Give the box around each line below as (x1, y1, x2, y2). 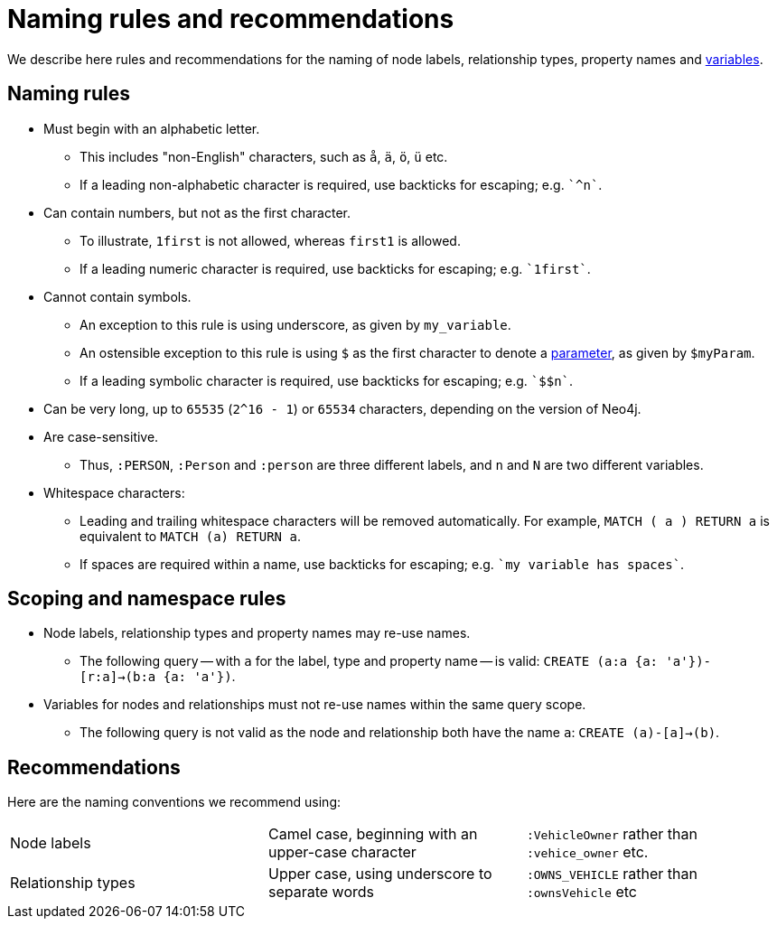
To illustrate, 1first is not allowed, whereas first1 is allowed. (80, 232, 461, 248)
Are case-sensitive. (43, 428, 159, 444)
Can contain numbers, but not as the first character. (43, 204, 351, 220)
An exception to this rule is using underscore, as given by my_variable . (80, 316, 511, 332)
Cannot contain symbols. (43, 288, 192, 304)
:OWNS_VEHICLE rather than (526, 865, 697, 884)
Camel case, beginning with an (267, 825, 478, 844)
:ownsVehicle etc (526, 883, 637, 902)
